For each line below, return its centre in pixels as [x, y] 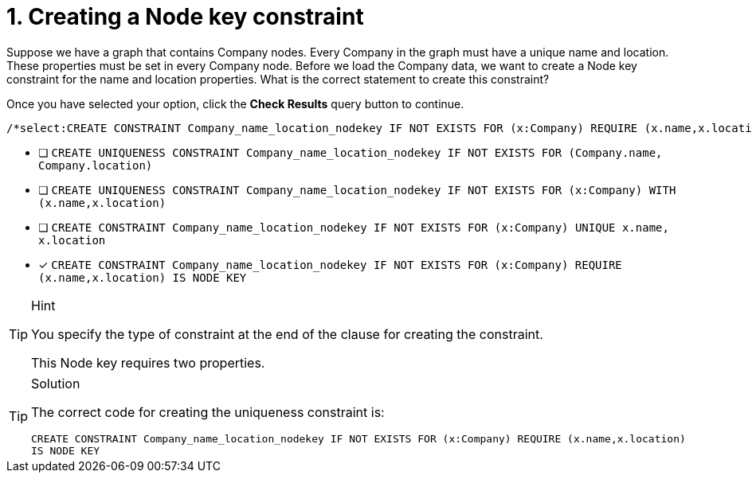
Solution [56, 383]
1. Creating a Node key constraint [185, 17]
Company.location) [96, 165]
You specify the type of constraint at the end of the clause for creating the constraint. [287, 334]
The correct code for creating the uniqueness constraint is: [208, 412]
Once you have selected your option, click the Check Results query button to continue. [235, 103]
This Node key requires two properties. [148, 362]
